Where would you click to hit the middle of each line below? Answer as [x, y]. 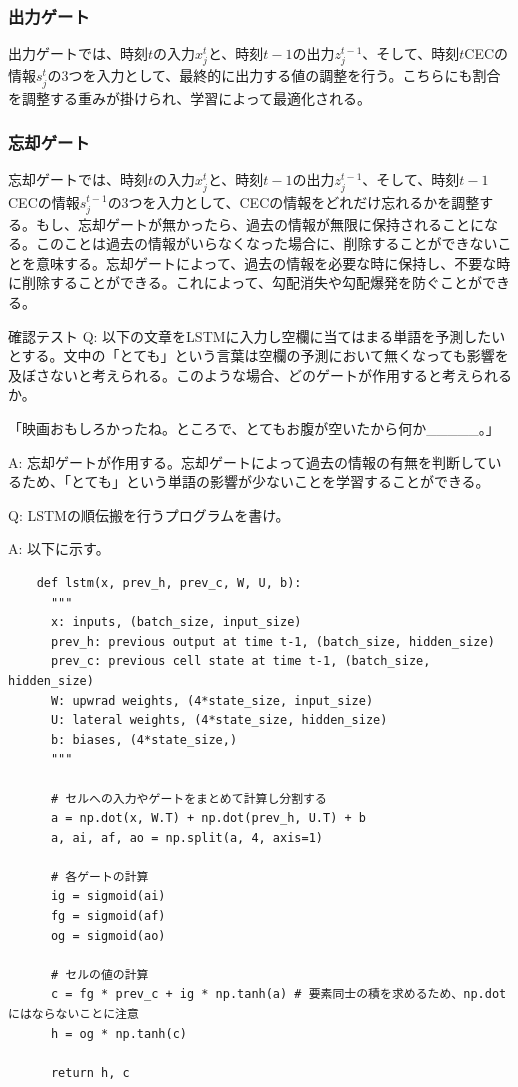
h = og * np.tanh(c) [118, 1033]
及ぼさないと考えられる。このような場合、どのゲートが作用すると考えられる [260, 374]
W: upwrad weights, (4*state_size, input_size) [212, 700]
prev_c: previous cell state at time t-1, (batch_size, [240, 661]
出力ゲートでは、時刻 [78, 53]
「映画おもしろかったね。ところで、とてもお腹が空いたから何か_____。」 [254, 428]
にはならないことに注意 [73, 1014]
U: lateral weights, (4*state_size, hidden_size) [219, 720]
